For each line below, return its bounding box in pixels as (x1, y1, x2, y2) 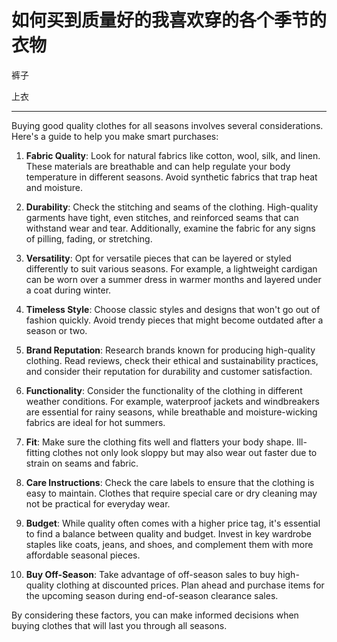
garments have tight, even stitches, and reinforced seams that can (25, 211, 299, 223)
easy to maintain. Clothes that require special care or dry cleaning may (25, 487, 318, 499)
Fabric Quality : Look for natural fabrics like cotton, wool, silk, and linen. (25, 149, 321, 161)
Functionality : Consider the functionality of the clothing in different (25, 384, 303, 396)
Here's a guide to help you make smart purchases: (11, 130, 219, 142)
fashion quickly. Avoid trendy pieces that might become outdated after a (25, 314, 324, 326)
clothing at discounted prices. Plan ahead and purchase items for (55, 579, 325, 591)
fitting (25, 446, 51, 458)
